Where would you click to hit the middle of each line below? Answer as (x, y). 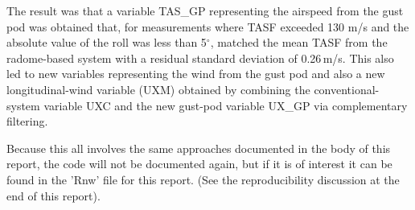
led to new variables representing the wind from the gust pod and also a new (196, 74)
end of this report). (53, 195)
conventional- (347, 89)
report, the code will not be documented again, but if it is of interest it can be (199, 164)
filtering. (27, 121)
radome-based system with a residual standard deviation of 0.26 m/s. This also (200, 58)
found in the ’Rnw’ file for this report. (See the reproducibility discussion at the (203, 179)
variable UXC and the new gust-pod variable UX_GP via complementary (226, 105)
